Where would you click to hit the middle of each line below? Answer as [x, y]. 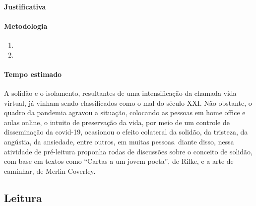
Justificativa [25, 6]
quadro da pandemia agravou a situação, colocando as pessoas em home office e [125, 112]
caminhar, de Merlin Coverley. [50, 171]
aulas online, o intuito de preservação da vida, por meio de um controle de [117, 122]
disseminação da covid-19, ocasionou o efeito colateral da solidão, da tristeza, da [126, 132]
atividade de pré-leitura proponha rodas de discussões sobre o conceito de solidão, [128, 151]
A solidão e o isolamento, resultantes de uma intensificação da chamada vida [120, 93]
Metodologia [26, 26]
